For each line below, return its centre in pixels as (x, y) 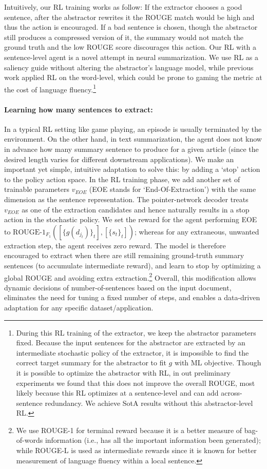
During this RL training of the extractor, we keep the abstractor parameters (136, 332)
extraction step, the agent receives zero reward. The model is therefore (115, 245)
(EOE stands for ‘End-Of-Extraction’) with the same (173, 189)
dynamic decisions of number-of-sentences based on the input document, (118, 287)
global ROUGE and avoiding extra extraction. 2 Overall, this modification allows (130, 277)
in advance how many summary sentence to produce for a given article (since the (131, 149)
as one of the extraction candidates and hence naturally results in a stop (136, 209)
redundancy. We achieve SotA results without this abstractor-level (149, 403)
